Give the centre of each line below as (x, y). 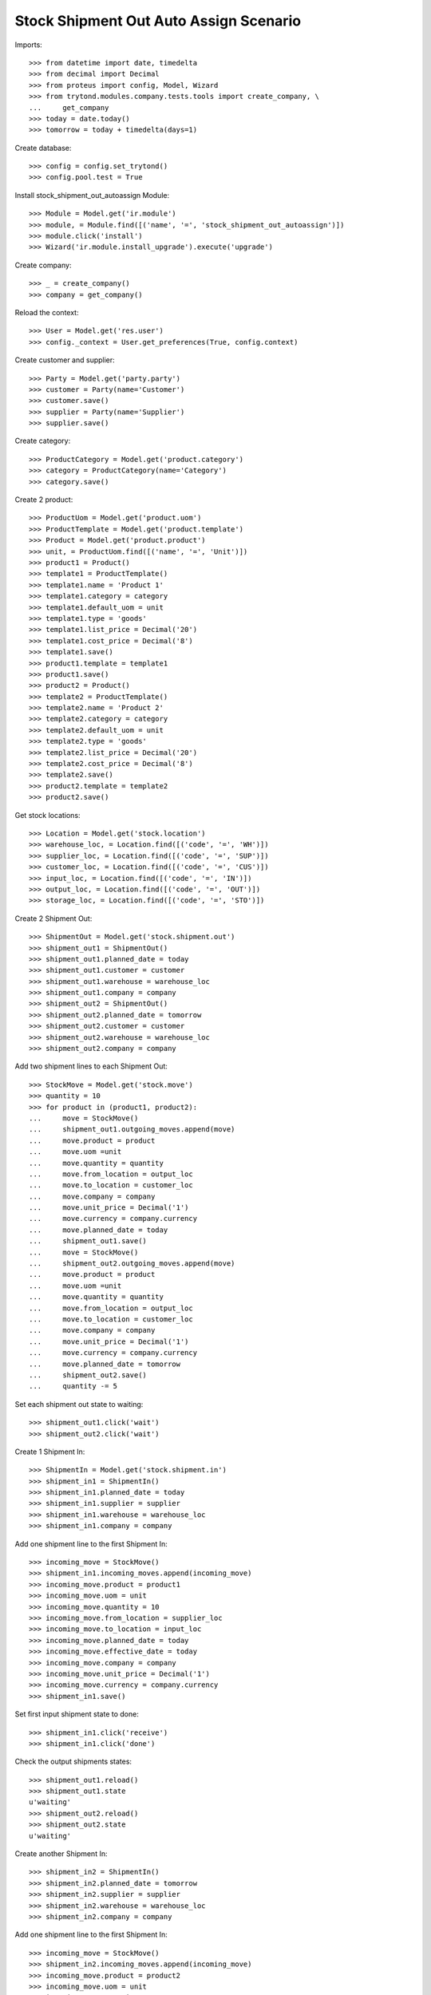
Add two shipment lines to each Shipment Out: (91, 1066)
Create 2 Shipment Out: (53, 918)
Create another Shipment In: (61, 1854)
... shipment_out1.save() (88, 1241)
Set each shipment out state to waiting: (79, 1404)
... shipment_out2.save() (88, 1375)
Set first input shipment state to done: (77, 1714)
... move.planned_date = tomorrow (105, 1364)
